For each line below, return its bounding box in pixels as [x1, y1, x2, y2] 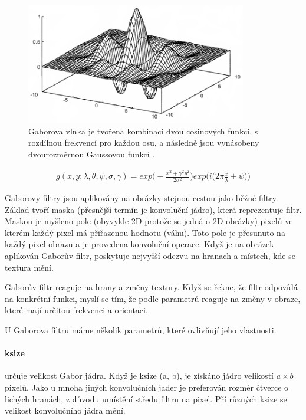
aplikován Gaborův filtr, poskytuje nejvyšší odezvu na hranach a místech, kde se [5, 250, 295, 262]
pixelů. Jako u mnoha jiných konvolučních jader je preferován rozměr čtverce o [5, 381, 289, 393]
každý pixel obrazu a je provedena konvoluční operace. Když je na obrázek [5, 238, 274, 250]
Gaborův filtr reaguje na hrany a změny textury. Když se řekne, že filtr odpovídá [5, 281, 298, 293]
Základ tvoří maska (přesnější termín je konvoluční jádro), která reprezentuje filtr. [5, 203, 302, 215]
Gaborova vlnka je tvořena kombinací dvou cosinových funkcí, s [28, 124, 258, 137]
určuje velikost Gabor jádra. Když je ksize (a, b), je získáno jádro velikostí [5, 369, 274, 382]
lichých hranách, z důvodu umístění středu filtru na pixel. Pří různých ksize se [5, 392, 287, 405]
